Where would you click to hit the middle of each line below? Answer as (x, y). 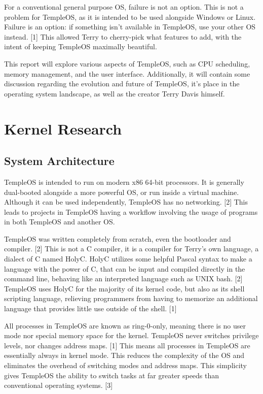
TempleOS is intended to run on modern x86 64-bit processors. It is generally (124, 182)
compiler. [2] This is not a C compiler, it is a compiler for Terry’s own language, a (131, 249)
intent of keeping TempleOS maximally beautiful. (81, 46)
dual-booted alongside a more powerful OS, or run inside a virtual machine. (122, 192)
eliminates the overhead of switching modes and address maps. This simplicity (125, 365)
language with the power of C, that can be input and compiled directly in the (125, 268)
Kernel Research (63, 128)
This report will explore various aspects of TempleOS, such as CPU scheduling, (127, 63)
